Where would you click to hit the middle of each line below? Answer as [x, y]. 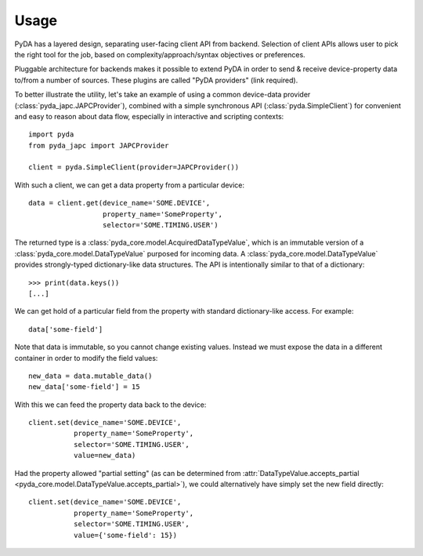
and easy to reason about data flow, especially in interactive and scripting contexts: [149, 116]
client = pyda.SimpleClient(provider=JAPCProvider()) [134, 167]
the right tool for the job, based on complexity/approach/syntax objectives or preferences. [160, 54]
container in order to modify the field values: [86, 358]
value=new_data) [105, 456]
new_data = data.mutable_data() [90, 376]
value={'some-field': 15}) [125, 535]
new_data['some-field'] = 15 [84, 387]
